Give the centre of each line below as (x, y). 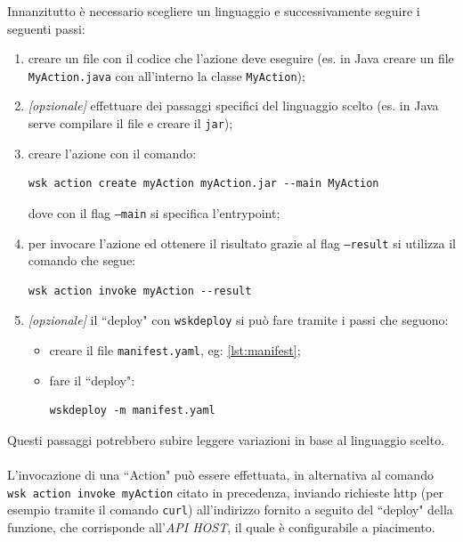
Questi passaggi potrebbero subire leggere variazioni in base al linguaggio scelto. (226, 439)
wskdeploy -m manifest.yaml (132, 411)
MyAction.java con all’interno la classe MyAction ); (167, 75)
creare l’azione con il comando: (112, 153)
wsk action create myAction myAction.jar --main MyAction (203, 184)
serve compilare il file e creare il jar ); (130, 123)
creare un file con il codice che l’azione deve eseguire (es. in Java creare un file (241, 58)
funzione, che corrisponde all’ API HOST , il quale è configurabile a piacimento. (221, 526)
